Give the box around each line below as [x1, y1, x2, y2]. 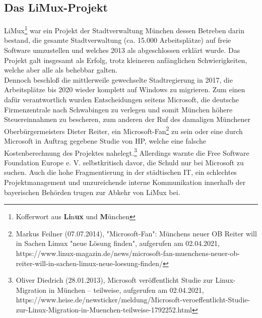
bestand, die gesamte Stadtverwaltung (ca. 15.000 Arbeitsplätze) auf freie [4, 35, 231, 45]
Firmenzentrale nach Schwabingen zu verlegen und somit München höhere [4, 104, 233, 114]
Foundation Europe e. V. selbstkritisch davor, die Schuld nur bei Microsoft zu [4, 157, 244, 167]
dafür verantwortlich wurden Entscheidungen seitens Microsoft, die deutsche [4, 94, 239, 105]
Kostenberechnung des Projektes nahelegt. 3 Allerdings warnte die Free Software [4, 146, 249, 158]
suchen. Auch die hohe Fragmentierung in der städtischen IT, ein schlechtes [4, 167, 237, 177]
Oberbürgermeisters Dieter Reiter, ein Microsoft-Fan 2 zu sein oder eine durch [4, 124, 243, 136]
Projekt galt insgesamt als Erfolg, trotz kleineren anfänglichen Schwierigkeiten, [4, 54, 247, 65]
